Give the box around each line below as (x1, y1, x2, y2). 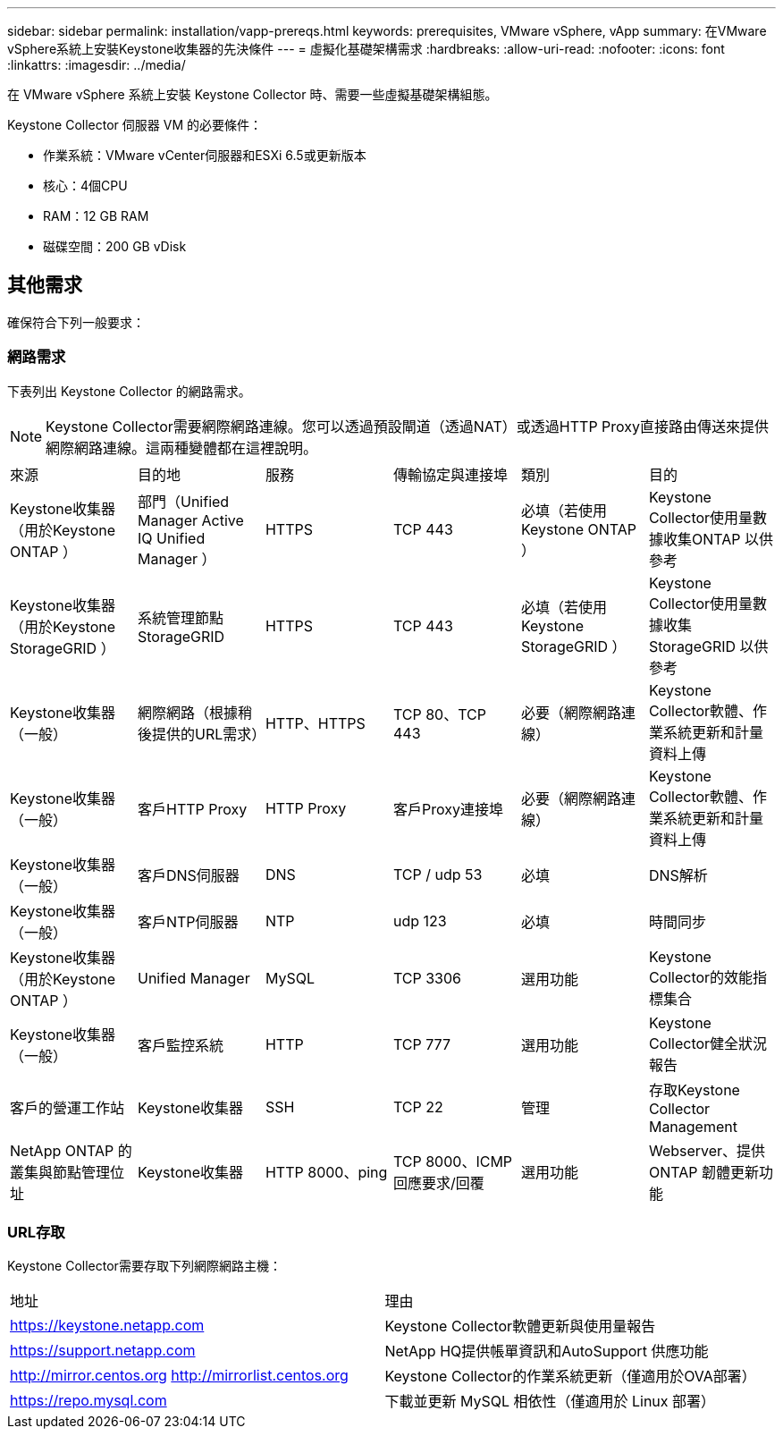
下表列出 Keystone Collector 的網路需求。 (7, 383, 251, 399)
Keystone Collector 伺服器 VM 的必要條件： (7, 117, 262, 132)
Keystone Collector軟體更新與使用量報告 (384, 1317, 656, 1336)
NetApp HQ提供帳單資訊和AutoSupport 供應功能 (384, 1342, 709, 1361)
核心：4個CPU (43, 178, 128, 193)
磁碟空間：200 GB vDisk (43, 239, 187, 254)
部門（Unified (137, 492, 230, 511)
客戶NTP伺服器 (137, 912, 239, 931)
